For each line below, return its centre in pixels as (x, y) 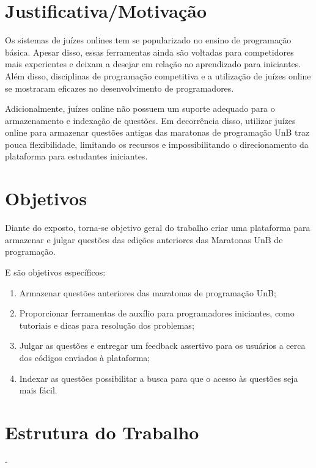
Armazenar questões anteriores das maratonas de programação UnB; (148, 292)
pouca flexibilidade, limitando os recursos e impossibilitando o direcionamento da (157, 144)
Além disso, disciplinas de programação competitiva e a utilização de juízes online (158, 75)
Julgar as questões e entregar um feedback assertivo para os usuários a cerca (162, 346)
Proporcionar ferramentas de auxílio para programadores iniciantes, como (157, 313)
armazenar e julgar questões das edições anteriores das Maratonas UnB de (144, 239)
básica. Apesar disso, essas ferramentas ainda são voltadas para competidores (149, 52)
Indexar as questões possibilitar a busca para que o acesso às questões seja (159, 378)
